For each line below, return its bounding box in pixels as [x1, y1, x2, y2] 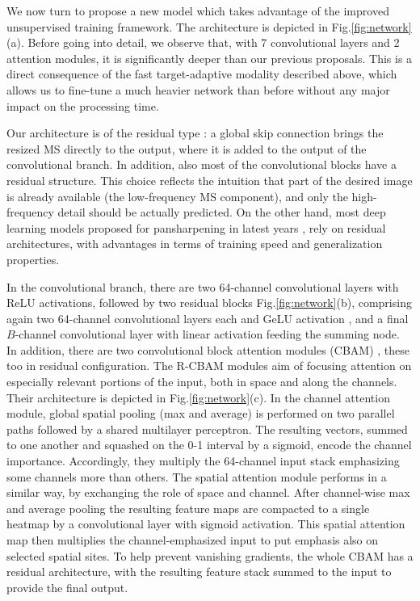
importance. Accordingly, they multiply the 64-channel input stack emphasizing [6, 452, 400, 469]
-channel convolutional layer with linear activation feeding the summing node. [15, 326, 400, 343]
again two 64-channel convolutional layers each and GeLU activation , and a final [6, 309, 409, 326]
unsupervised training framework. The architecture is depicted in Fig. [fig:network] [6, 18, 412, 35]
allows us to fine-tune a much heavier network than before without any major [6, 81, 390, 98]
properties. [6, 250, 60, 267]
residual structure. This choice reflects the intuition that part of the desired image [6, 171, 413, 188]
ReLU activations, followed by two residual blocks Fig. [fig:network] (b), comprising [6, 294, 412, 311]
